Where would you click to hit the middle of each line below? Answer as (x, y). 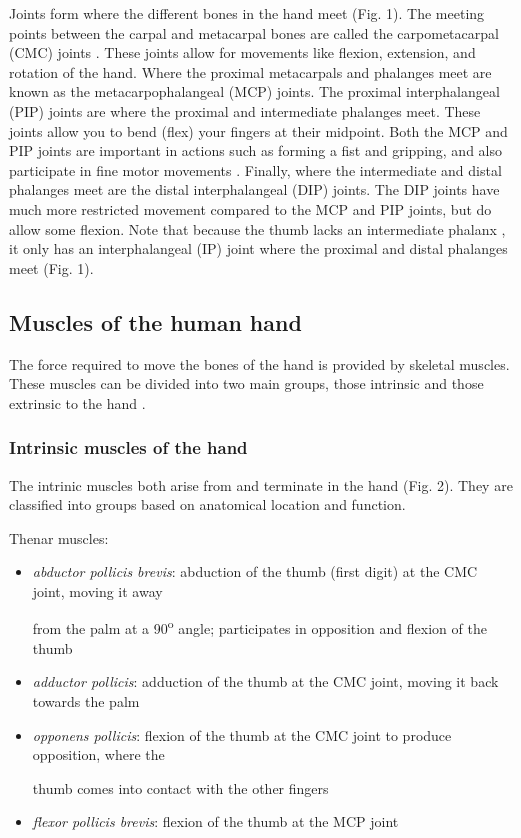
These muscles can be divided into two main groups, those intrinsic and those (246, 383)
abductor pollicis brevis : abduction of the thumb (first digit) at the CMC (255, 571)
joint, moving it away (97, 590)
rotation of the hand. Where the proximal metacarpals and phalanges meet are (250, 71)
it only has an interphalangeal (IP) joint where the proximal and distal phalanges (258, 248)
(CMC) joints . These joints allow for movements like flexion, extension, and (242, 52)
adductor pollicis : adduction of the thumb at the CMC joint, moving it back (265, 681)
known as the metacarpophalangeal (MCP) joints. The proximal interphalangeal (254, 91)
